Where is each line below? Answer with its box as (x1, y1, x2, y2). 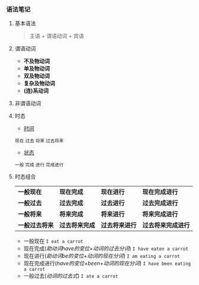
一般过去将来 (17, 221, 54, 229)
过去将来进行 (100, 221, 137, 229)
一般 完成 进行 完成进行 (14, 162, 64, 168)
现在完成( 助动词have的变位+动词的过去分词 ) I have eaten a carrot (23, 245, 188, 252)
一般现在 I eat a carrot (23, 238, 84, 245)
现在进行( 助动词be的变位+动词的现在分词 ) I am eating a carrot (23, 252, 180, 260)
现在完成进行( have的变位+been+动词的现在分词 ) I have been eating (23, 260, 191, 267)
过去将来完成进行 (142, 221, 190, 229)
